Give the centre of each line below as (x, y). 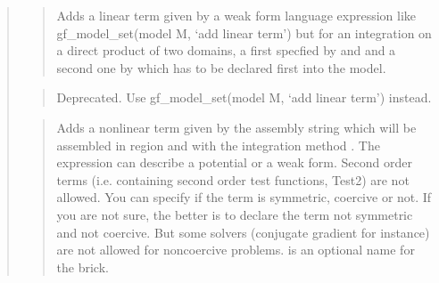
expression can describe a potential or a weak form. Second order (234, 162)
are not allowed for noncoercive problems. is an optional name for (236, 250)
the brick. (83, 267)
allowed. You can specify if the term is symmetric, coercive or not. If (244, 197)
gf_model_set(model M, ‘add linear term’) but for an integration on (244, 32)
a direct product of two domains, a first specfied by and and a (226, 50)
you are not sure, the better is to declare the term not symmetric (235, 214)
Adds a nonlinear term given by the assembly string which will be (236, 127)
